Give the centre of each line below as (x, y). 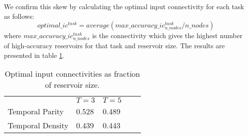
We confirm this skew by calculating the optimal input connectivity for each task (124, 6)
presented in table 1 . (34, 55)
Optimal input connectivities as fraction (72, 73)
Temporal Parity (36, 111)
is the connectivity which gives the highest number (167, 35)
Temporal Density (38, 125)
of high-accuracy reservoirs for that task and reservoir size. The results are (114, 46)
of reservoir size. (72, 84)
